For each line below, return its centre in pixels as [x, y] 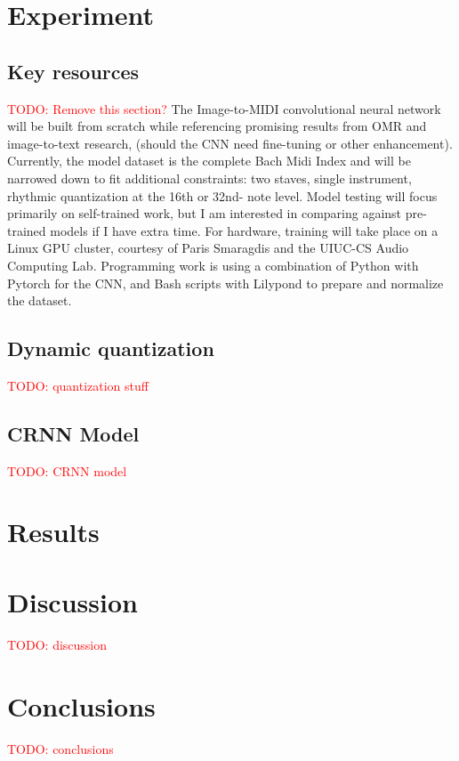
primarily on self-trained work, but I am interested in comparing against [205, 213]
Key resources [73, 71]
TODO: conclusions [60, 748]
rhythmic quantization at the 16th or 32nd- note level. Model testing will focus [222, 195]
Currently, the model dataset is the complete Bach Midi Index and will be [209, 161]
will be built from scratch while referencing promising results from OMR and [217, 126]
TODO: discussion [57, 644]
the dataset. [40, 300]
